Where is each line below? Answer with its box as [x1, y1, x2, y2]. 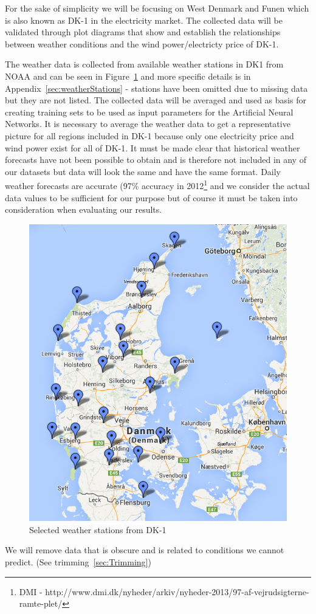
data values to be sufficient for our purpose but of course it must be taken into [5, 191, 298, 204]
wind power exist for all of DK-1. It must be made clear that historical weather [5, 141, 300, 154]
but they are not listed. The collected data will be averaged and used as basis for [5, 94, 306, 106]
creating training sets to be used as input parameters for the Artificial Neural [5, 105, 294, 118]
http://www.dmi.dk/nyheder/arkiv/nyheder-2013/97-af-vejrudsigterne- [45, 585, 309, 598]
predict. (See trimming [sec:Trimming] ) [5, 556, 151, 568]
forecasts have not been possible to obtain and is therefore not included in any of [5, 153, 306, 166]
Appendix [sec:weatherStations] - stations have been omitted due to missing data [5, 81, 308, 94]
